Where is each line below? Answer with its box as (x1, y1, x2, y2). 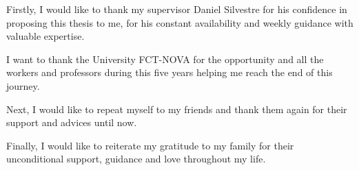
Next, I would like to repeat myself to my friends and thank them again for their (6, 101, 347, 116)
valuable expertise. (6, 29, 85, 43)
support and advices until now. (6, 115, 137, 130)
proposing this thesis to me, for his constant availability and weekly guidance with (6, 15, 353, 29)
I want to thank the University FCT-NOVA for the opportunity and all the (6, 51, 324, 66)
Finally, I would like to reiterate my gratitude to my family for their (6, 138, 294, 152)
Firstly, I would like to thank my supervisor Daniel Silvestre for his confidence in (6, 2, 347, 16)
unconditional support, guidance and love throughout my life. (6, 151, 266, 166)
